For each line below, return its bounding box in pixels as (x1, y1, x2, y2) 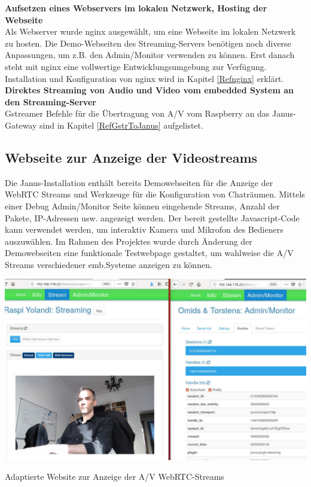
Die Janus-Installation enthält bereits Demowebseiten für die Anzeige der (5, 176, 273, 188)
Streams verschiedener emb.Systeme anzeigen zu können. (5, 258, 212, 270)
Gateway (5, 118, 37, 131)
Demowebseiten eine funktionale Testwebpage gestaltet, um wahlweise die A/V (5, 246, 294, 259)
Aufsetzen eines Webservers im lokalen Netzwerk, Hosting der (5, 2, 267, 14)
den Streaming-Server (5, 95, 96, 108)
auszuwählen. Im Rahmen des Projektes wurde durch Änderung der (5, 235, 252, 247)
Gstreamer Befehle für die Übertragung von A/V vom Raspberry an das (5, 107, 270, 120)
